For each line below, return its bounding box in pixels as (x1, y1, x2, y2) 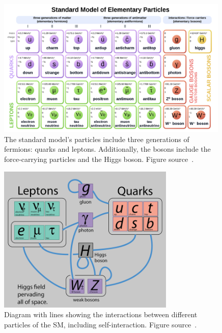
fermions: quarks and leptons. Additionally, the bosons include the (4, 144, 211, 154)
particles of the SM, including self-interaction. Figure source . (4, 319, 197, 329)
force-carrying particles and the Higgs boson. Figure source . (4, 154, 194, 164)
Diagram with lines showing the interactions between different (4, 309, 198, 320)
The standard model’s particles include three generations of (4, 133, 189, 144)
